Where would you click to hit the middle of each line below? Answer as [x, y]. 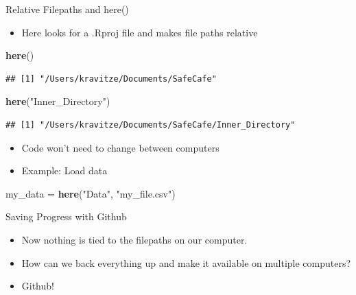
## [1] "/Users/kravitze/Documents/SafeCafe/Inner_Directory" [151, 125]
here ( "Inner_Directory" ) [58, 101]
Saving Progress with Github [66, 216]
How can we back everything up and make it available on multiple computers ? [186, 262]
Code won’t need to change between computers [120, 147]
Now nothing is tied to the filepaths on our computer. [134, 239]
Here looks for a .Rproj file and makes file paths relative [140, 32]
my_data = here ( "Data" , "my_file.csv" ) [91, 193]
